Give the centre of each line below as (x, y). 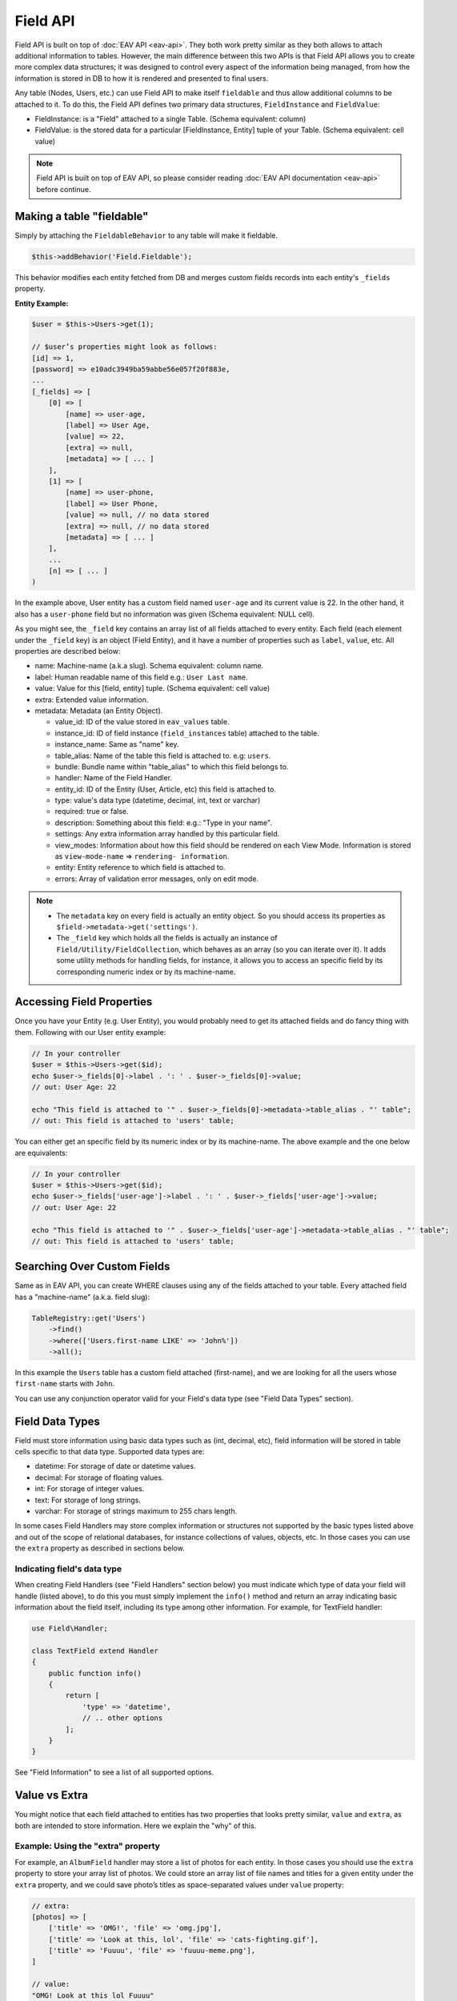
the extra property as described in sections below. (100, 1548)
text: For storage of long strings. (88, 1500)
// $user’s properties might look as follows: (124, 347)
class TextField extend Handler (95, 1650)
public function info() (95, 1673)
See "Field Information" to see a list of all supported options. (114, 1772)
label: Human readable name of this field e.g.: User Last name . (141, 677)
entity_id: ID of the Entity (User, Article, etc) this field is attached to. (165, 789)
